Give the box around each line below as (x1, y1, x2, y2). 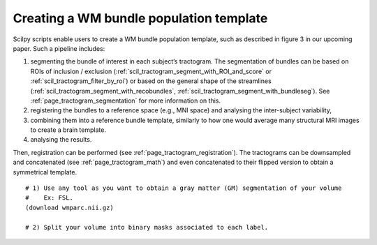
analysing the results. (30, 135, 92, 144)
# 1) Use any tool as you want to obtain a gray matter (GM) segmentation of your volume (25, 184, 342, 192)
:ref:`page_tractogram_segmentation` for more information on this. (30, 96, 221, 105)
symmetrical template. (13, 168, 77, 176)
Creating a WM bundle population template (13, 10, 268, 26)
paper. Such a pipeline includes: (13, 44, 105, 52)
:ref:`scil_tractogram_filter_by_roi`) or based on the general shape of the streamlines (30, 77, 272, 85)
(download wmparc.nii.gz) (25, 203, 114, 211)
